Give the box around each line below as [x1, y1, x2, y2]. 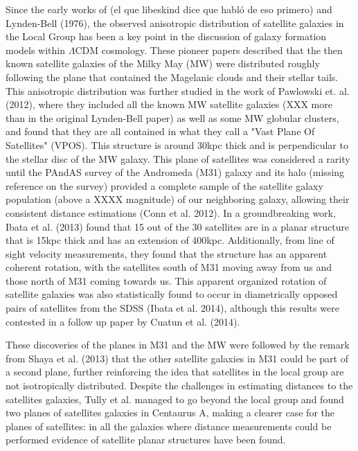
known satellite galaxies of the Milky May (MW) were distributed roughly [6, 56, 320, 71]
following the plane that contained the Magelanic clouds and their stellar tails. [6, 69, 339, 84]
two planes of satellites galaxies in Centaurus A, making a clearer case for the [6, 405, 335, 420]
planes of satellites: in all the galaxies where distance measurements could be [6, 418, 332, 433]
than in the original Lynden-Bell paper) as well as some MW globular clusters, [6, 110, 339, 125]
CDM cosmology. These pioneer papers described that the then [75, 42, 343, 57]
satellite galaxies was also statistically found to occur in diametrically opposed [6, 287, 338, 301]
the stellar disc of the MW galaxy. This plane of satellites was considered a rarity [6, 151, 350, 166]
